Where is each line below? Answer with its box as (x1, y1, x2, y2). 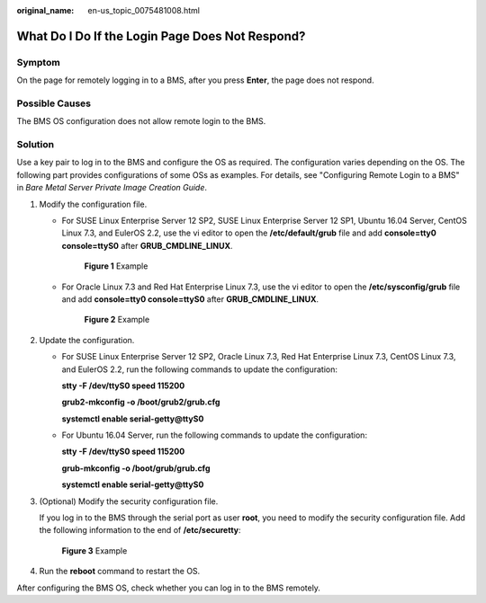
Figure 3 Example (61, 545, 128, 556)
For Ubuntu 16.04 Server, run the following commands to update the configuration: (61, 430, 368, 440)
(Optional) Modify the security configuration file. (39, 495, 219, 507)
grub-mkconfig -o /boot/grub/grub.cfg (61, 463, 211, 474)
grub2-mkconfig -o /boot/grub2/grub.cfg (61, 396, 220, 408)
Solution (16, 138, 55, 151)
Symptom (16, 56, 60, 68)
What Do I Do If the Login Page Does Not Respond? (16, 28, 306, 44)
